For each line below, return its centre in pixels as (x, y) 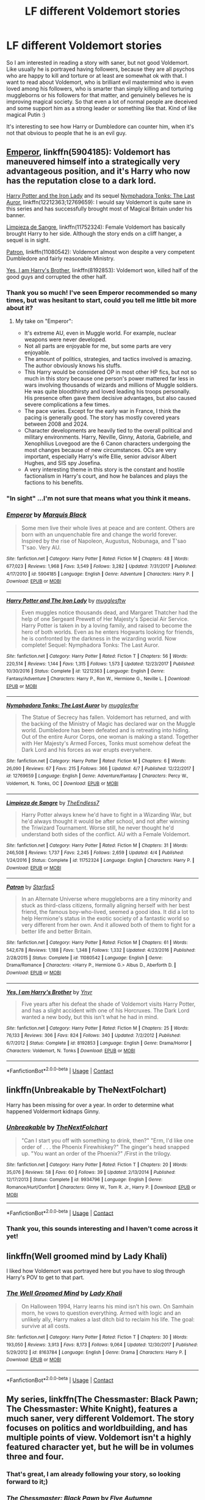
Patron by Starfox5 (31, 887)
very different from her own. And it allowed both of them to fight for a (108, 925)
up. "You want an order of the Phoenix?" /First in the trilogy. (96, 1154)
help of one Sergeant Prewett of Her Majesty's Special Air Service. (105, 618)
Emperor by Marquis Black (47, 514)
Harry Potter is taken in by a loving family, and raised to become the (106, 625)
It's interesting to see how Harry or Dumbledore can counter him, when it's (100, 126)
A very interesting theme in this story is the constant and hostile (104, 470)
